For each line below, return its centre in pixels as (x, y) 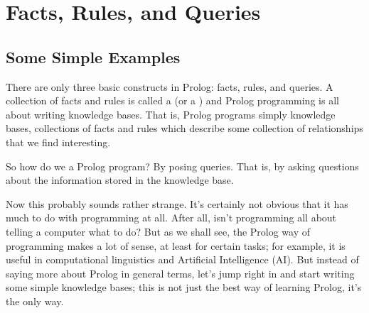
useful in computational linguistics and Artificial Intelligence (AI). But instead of (182, 259)
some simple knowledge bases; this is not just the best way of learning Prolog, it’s (184, 287)
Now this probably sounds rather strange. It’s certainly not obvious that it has (177, 203)
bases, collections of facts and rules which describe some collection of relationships (184, 128)
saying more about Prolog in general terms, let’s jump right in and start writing (180, 273)
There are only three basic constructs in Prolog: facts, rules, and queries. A (170, 86)
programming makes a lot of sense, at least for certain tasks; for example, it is (176, 245)
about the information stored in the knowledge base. (120, 180)
